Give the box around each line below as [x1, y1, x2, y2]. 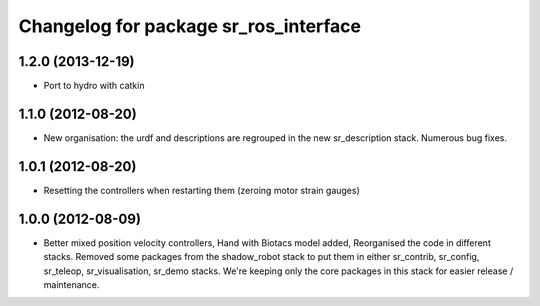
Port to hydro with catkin [43, 80, 145, 92]
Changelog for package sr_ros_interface [18, 15, 362, 37]
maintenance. [43, 278, 100, 290]
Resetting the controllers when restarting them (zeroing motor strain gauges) [43, 184, 360, 196]
